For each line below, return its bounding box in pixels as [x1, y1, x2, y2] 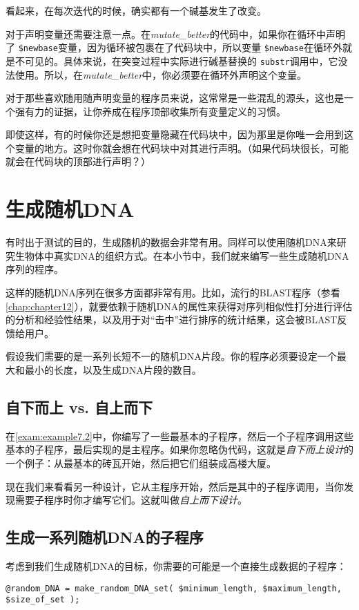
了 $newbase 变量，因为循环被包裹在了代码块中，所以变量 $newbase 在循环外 [6, 40, 342, 55]
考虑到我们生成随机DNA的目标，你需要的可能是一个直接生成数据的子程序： [6, 558, 347, 573]
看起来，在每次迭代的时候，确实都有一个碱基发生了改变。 [6, 3, 266, 17]
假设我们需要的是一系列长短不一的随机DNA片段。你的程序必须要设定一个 [6, 349, 337, 363]
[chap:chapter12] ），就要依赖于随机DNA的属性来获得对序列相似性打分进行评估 [6, 298, 353, 313]
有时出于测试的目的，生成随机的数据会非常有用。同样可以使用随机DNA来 [6, 235, 337, 249]
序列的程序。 [6, 262, 64, 276]
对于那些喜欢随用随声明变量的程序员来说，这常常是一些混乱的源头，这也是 [6, 90, 344, 105]
